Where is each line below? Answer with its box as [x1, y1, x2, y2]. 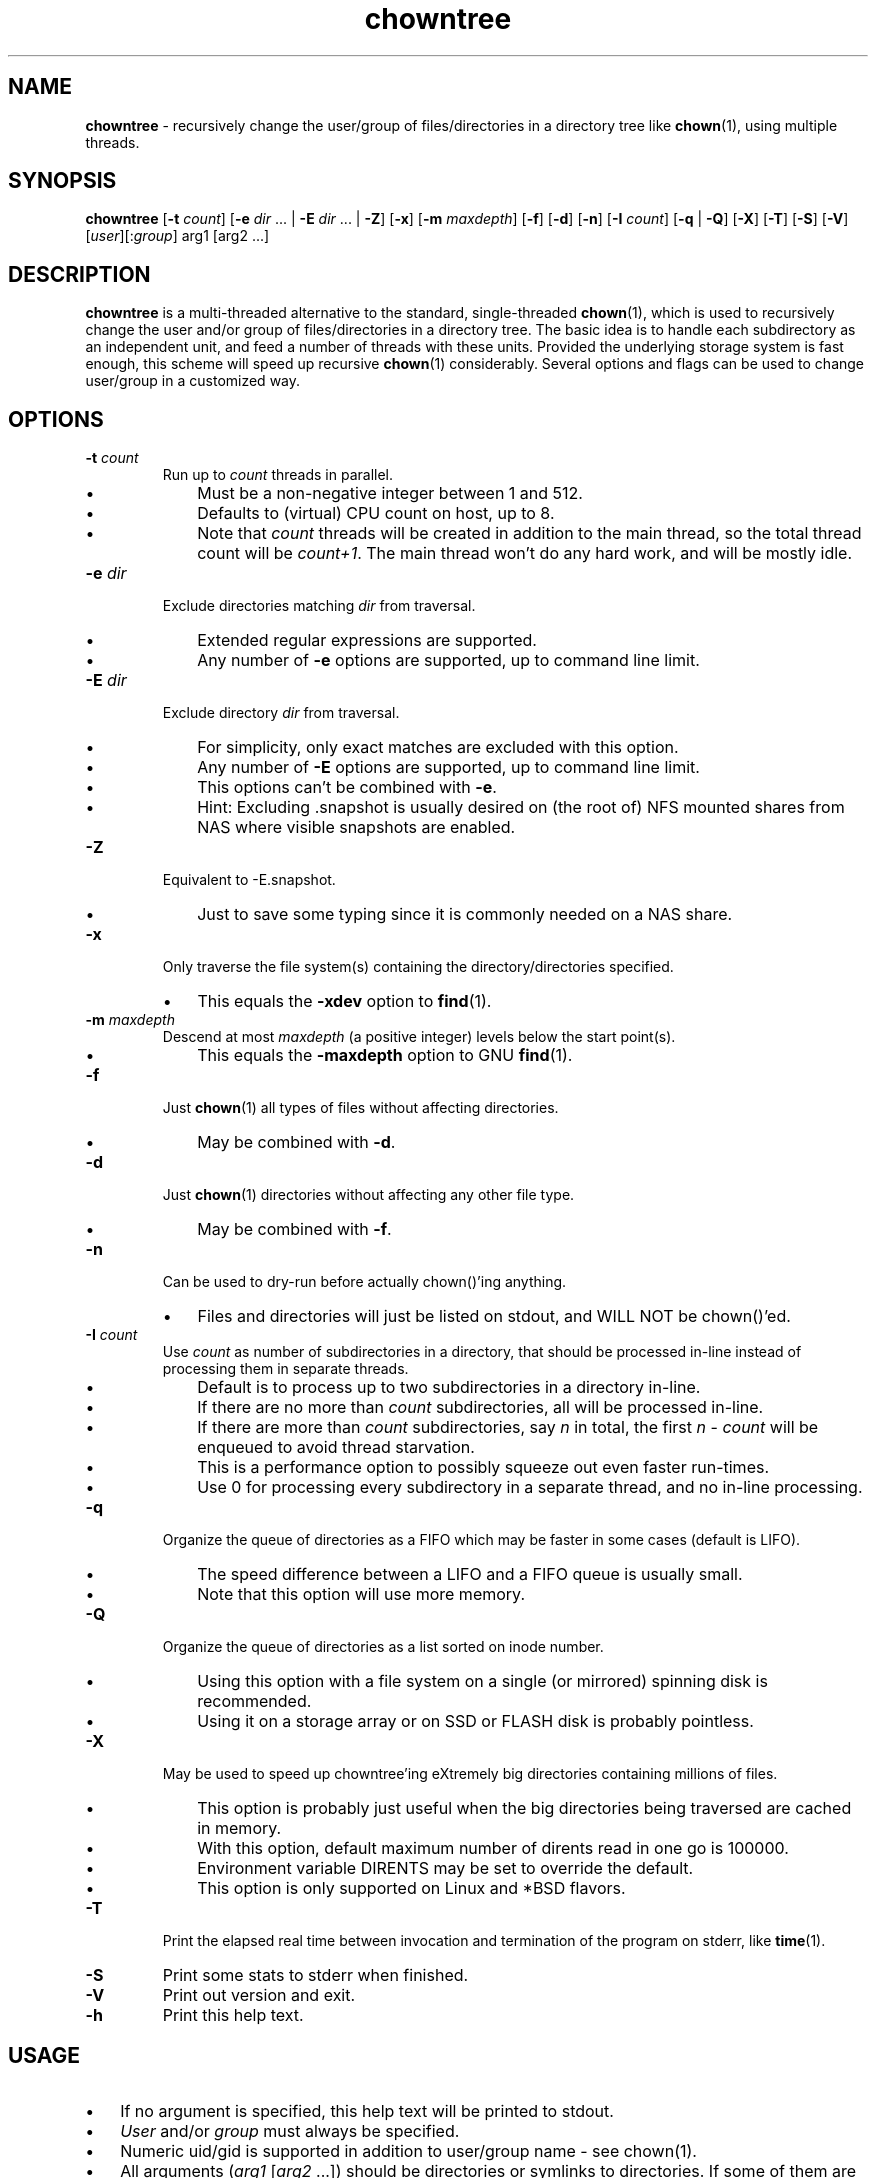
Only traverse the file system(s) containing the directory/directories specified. [162, 958, 674, 976]
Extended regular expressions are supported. [197, 630, 537, 651]
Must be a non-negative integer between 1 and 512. [197, 483, 583, 504]
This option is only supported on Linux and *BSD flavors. [197, 1878, 626, 1899]
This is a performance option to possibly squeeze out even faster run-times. [197, 1457, 770, 1478]
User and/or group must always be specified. [120, 2120, 460, 2141]
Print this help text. [162, 2005, 304, 2026]
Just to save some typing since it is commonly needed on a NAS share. [197, 904, 733, 925]
